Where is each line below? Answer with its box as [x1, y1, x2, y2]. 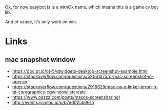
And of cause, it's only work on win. [5, 19, 77, 24]
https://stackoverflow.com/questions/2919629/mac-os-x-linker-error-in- [12, 84, 159, 89]
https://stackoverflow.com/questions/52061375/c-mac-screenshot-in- [12, 73, 154, 79]
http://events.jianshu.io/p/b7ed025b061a [12, 100, 94, 105]
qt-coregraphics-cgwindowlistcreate [12, 89, 86, 95]
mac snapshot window [5, 55, 76, 64]
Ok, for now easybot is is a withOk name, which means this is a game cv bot [5, 4, 158, 10]
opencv [12, 79, 28, 85]
